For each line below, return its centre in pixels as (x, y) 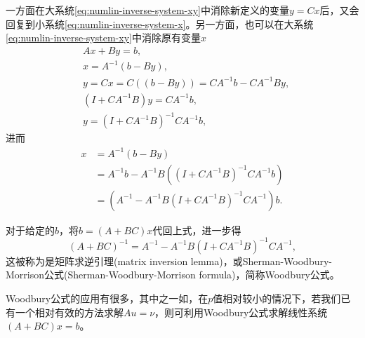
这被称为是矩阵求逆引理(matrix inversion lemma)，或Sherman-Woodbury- (169, 261)
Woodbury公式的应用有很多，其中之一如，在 (107, 298)
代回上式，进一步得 (197, 230)
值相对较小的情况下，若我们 (277, 298)
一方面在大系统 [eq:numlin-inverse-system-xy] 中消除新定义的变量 (147, 10)
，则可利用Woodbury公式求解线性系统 (241, 312)
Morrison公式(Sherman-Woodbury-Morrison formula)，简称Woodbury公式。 (173, 275)
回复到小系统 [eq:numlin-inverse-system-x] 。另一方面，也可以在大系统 (160, 23)
